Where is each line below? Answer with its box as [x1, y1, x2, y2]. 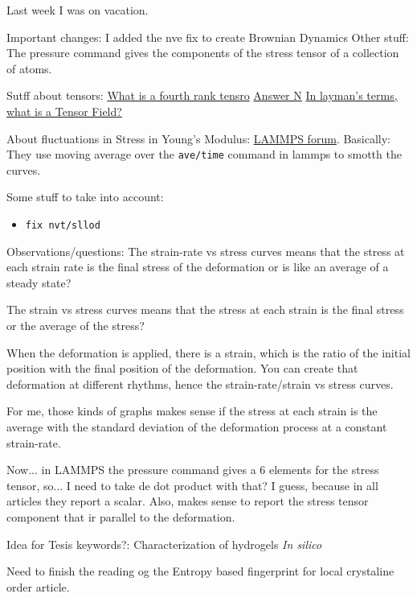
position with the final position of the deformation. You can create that [6, 360, 358, 377]
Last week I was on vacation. [6, 2, 149, 18]
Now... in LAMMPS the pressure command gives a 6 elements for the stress [6, 461, 379, 478]
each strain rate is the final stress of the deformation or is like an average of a [6, 258, 389, 275]
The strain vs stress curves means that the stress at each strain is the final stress [6, 301, 404, 318]
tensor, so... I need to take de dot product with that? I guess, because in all [6, 476, 378, 493]
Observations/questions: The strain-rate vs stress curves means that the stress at [6, 242, 405, 259]
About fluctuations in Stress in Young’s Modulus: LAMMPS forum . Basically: [6, 130, 391, 146]
